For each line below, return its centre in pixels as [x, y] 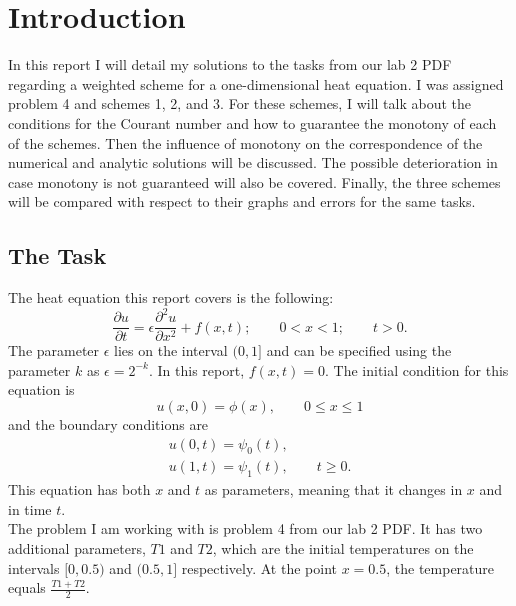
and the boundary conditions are [108, 424]
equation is [41, 389]
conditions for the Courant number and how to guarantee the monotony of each [252, 122]
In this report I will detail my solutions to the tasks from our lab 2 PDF [230, 64]
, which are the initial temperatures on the [343, 548]
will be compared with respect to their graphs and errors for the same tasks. [242, 201]
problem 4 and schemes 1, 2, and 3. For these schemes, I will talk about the [239, 103]
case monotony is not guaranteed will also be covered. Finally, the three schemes [254, 181]
